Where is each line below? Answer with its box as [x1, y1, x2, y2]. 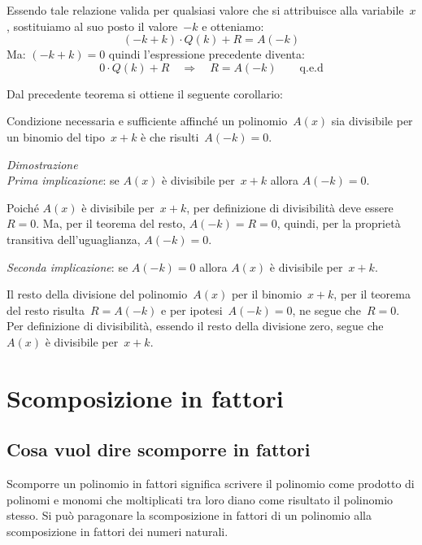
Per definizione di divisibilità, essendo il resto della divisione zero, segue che [7, 317, 384, 334]
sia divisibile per [331, 112, 413, 129]
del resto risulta [7, 301, 85, 318]
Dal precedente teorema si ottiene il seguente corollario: [7, 85, 283, 102]
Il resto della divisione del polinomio [7, 286, 188, 303]
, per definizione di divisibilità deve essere [186, 198, 394, 216]
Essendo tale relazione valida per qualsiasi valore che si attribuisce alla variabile [7, 2, 404, 18]
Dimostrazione [7, 155, 78, 172]
